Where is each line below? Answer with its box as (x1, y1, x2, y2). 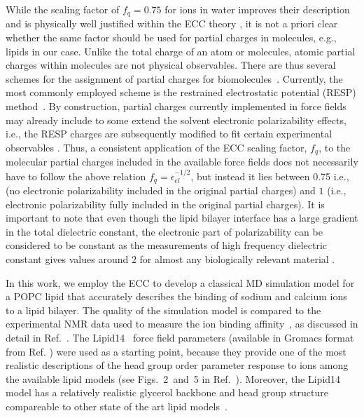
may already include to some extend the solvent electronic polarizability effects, (6, 112, 346, 127)
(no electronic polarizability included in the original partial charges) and (6, 183, 316, 198)
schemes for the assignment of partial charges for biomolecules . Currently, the (6, 71, 343, 86)
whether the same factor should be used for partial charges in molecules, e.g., (6, 30, 337, 45)
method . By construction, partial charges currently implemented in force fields (6, 99, 346, 114)
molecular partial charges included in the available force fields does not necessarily (6, 154, 358, 169)
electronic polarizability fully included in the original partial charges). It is (6, 196, 325, 211)
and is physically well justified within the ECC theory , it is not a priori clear (6, 16, 338, 31)
